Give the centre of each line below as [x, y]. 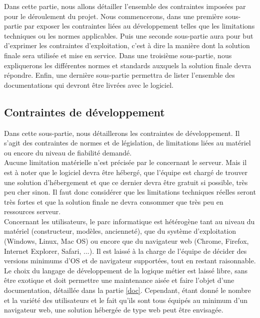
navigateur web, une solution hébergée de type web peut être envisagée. [114, 310]
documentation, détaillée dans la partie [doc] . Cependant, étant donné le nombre [127, 290]
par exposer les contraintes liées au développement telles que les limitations [139, 26]
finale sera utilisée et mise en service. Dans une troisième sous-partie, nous [118, 55]
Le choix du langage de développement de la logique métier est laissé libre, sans [126, 270]
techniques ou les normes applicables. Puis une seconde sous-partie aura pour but [129, 35]
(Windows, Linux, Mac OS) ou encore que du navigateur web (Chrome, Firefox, [126, 241]
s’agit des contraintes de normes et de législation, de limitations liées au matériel [127, 143]
